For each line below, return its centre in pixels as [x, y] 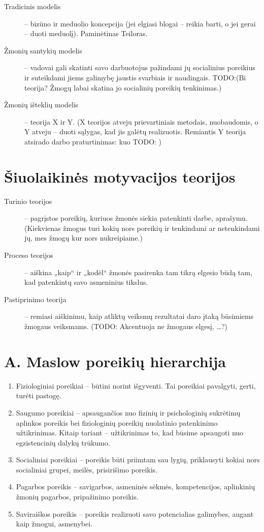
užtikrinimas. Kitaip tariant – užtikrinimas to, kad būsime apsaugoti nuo [130, 433]
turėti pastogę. [39, 395]
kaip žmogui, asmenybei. [54, 524]
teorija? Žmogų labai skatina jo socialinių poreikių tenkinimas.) [123, 87]
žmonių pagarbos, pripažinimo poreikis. [77, 497]
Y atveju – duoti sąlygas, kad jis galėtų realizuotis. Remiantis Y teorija [135, 131]
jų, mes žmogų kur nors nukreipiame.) [84, 238]
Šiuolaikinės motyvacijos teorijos [120, 176]
